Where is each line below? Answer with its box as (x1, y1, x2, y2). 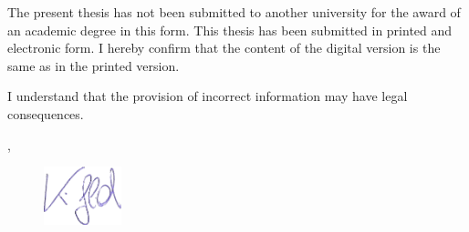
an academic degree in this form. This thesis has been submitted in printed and (7, 20, 453, 39)
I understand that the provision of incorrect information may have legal (7, 86, 408, 106)
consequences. (7, 104, 84, 123)
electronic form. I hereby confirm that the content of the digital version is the (7, 38, 441, 57)
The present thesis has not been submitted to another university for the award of (7, 3, 461, 21)
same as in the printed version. (7, 55, 180, 75)
